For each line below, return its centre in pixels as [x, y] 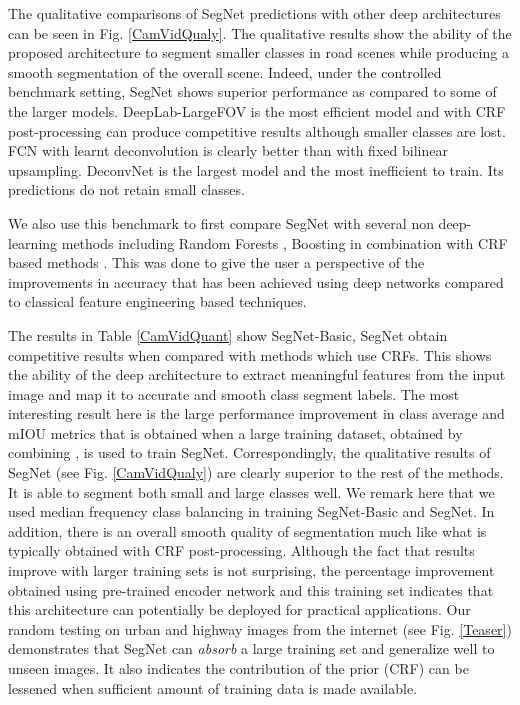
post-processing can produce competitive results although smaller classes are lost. [257, 130]
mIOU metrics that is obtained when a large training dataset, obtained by [235, 432]
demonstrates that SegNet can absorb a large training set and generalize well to [251, 648]
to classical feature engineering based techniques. [157, 301]
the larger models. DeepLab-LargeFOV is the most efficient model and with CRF [257, 110]
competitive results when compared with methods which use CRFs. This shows [250, 354]
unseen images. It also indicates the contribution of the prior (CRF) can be [238, 668]
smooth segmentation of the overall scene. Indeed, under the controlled [225, 71]
